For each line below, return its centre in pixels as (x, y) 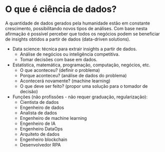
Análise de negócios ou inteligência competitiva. (70, 54)
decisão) (29, 91)
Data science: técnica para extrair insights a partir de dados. (75, 49)
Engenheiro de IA (38, 123)
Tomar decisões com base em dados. (58, 59)
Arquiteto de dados (40, 134)
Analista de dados (38, 113)
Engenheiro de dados (42, 107)
